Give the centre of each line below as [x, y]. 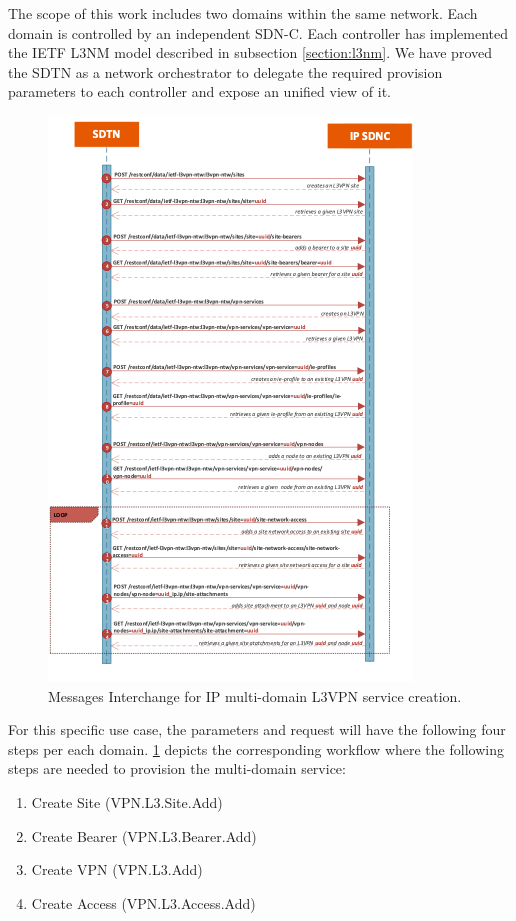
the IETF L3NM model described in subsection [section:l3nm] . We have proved [250, 52]
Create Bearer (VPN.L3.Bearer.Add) [144, 835]
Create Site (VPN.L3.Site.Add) [127, 801]
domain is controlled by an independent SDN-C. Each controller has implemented [258, 32]
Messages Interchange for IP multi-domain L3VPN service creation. [255, 695]
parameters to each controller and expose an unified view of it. [199, 91]
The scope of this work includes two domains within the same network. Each [243, 13]
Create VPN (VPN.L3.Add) [117, 869]
